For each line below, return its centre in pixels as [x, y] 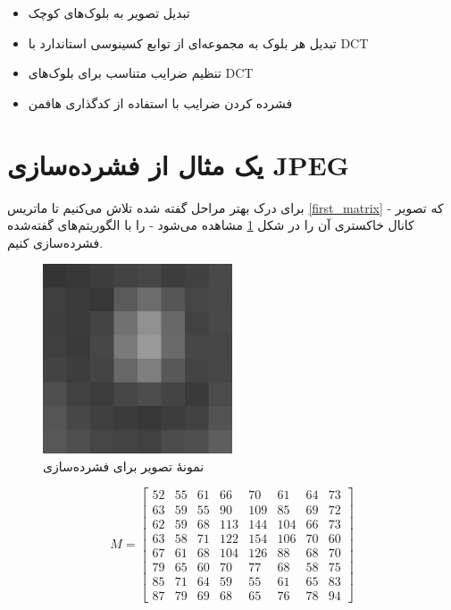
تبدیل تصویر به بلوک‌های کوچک [109, 13]
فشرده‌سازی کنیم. [55, 242]
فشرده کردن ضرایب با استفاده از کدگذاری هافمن [160, 102]
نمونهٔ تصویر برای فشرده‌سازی [124, 466]
